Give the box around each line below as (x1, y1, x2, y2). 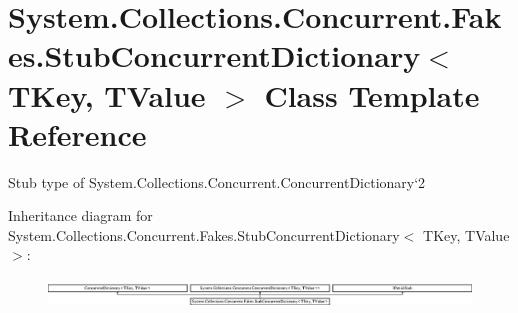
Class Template (264, 74, 480, 115)
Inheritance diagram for (8, 205, 153, 226)
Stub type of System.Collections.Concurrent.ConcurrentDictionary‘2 (8, 171, 426, 192)
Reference (8, 113, 147, 154)
